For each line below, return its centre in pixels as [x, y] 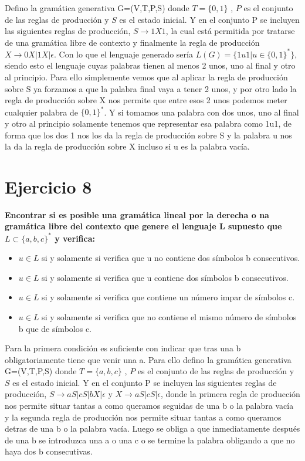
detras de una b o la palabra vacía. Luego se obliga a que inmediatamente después [152, 428]
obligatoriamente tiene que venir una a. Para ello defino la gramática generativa [148, 359]
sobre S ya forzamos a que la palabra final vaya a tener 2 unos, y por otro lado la [151, 88]
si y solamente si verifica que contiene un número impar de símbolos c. [168, 297]
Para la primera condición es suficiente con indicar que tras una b [123, 348]
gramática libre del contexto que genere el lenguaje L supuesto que [143, 226]
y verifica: [75, 238]
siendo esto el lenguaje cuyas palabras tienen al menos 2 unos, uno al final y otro [150, 65]
